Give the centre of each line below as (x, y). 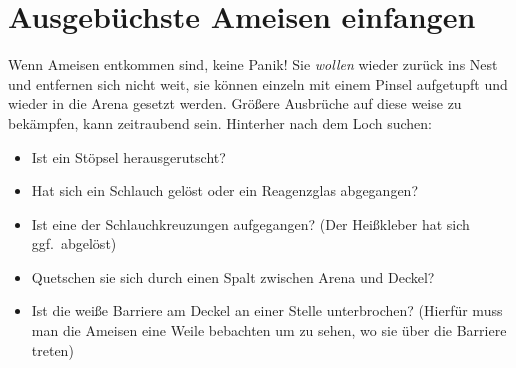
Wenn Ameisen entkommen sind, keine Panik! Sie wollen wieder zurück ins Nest (253, 64)
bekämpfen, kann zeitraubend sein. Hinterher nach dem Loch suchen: (220, 122)
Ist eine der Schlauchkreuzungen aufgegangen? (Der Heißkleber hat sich (250, 223)
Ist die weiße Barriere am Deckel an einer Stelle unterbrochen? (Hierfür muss (267, 310)
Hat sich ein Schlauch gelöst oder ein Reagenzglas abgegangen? (224, 190)
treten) (52, 349)
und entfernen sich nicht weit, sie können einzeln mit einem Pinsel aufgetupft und (258, 83)
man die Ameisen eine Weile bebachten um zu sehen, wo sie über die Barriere (269, 330)
